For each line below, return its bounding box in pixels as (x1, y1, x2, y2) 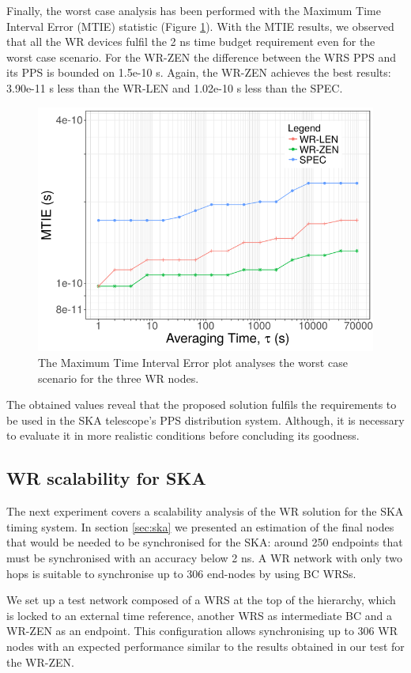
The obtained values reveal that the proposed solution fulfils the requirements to (6, 396, 397, 413)
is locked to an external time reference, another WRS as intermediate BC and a (6, 607, 392, 623)
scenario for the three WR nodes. (38, 369, 199, 386)
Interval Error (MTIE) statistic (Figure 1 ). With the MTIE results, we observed (6, 17, 394, 34)
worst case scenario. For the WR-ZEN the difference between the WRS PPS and (6, 48, 397, 65)
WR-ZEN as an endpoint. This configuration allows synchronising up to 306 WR (6, 622, 398, 639)
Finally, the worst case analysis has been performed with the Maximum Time (6, 2, 381, 18)
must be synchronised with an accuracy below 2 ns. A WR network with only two (6, 550, 403, 565)
